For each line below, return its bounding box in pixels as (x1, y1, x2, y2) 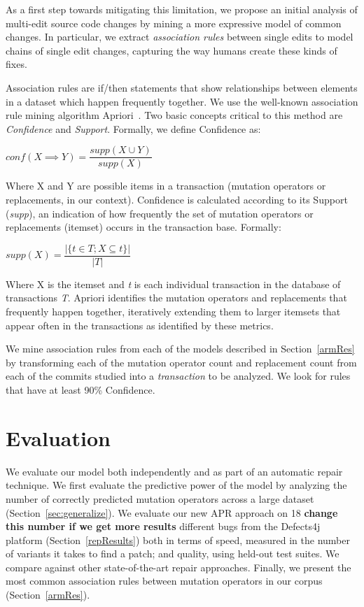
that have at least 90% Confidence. (6, 383, 155, 397)
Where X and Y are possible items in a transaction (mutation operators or (6, 178, 326, 193)
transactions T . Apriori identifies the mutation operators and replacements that (6, 290, 347, 305)
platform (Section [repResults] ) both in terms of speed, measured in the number (6, 532, 350, 547)
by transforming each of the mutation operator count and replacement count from (6, 355, 357, 369)
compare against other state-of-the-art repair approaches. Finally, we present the (6, 559, 351, 574)
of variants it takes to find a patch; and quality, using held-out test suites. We (6, 546, 339, 561)
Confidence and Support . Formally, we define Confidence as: (6, 121, 261, 136)
